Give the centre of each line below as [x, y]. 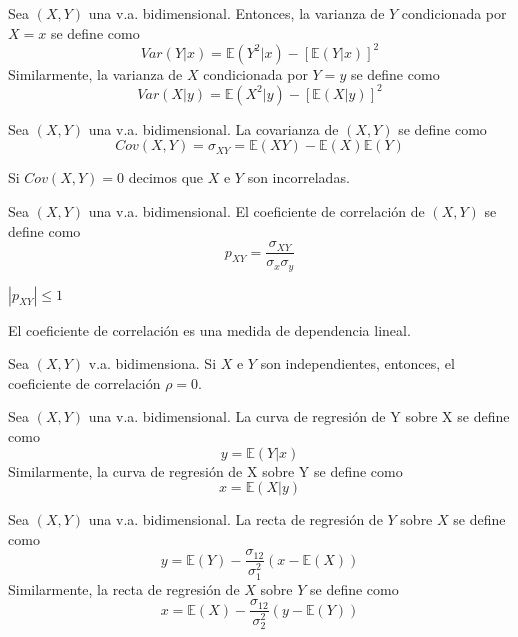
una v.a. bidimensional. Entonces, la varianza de [236, 13]
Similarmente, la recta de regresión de [124, 588]
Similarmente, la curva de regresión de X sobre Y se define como [205, 470]
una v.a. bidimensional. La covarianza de [213, 128]
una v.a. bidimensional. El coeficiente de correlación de [256, 210]
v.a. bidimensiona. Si [152, 363]
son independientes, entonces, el [357, 363]
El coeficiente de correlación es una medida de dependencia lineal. [209, 329]
